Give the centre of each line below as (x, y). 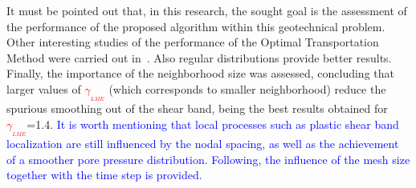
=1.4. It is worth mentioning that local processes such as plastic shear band (213, 124)
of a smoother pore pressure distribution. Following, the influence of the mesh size (208, 159)
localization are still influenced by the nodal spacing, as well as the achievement (203, 143)
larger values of (44, 88)
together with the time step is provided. (104, 175)
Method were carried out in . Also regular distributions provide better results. (199, 57)
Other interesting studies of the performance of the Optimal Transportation (193, 42)
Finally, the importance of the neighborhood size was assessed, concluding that (200, 73)
